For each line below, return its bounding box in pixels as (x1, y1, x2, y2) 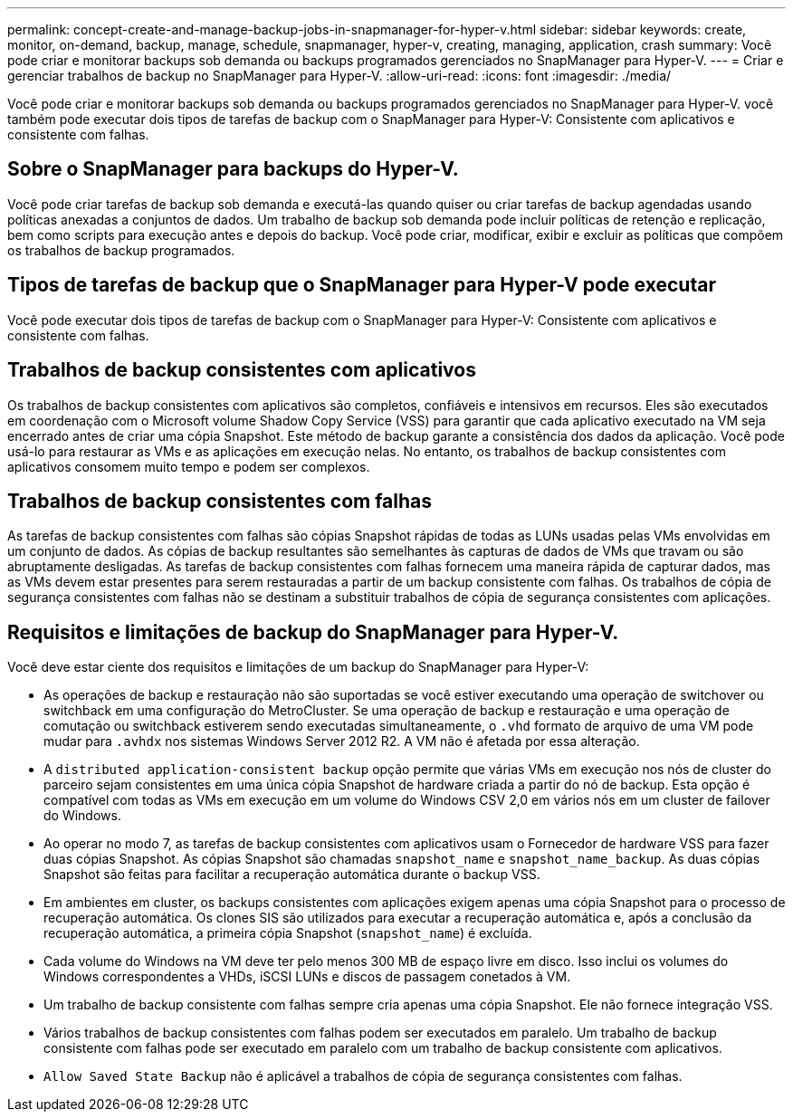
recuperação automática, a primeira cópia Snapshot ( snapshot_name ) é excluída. (43, 925, 532, 942)
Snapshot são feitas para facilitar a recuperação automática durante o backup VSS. (43, 866, 540, 883)
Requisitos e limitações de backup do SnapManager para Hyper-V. (7, 620, 619, 644)
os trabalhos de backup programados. (7, 242, 235, 258)
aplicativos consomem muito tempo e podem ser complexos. (7, 458, 370, 474)
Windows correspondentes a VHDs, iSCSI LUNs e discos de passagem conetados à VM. (43, 969, 571, 985)
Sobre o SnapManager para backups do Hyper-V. (7, 158, 459, 181)
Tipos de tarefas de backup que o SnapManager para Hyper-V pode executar (7, 273, 716, 297)
